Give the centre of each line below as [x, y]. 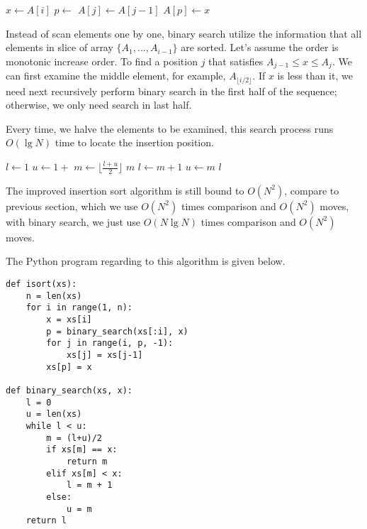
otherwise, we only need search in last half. [99, 105]
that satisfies [236, 61]
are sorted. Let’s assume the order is [260, 47]
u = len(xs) [54, 414]
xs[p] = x [69, 367]
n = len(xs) [54, 296]
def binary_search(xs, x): [69, 390]
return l [46, 521]
